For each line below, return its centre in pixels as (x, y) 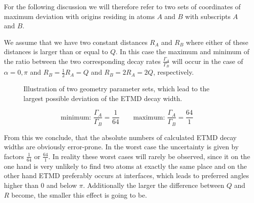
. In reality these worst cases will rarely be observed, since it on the (149, 156)
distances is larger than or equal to (56, 51)
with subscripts (208, 16)
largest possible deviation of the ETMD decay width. (103, 98)
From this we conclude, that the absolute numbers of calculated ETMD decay (120, 137)
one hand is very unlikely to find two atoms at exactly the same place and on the (126, 166)
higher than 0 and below (41, 185)
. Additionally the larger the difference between (154, 185)
